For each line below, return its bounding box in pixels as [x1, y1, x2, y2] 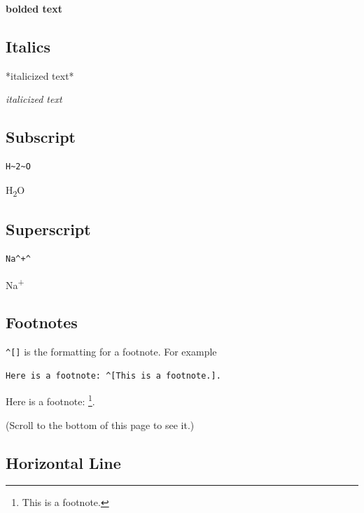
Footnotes [6, 311, 78, 333]
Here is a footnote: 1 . [6, 392, 95, 409]
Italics [6, 35, 50, 57]
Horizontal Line [6, 451, 121, 473]
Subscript [6, 126, 76, 148]
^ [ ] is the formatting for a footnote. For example [6, 344, 217, 359]
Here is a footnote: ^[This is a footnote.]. [6, 370, 221, 381]
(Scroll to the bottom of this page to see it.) [6, 417, 195, 432]
